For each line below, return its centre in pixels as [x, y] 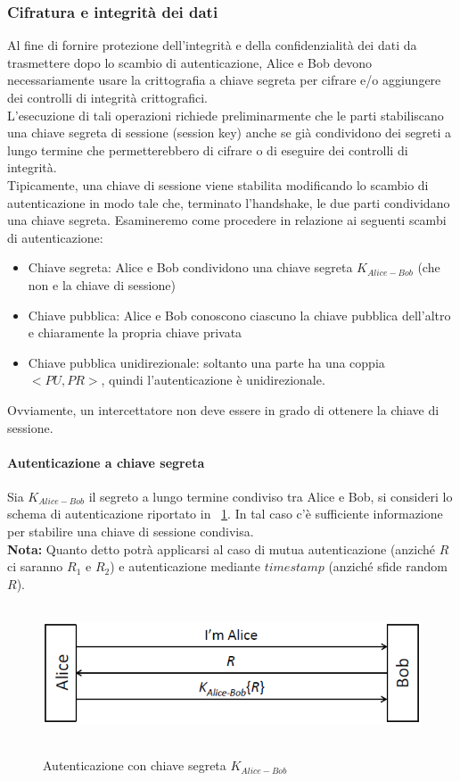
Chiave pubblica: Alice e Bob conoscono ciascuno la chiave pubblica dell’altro [239, 315]
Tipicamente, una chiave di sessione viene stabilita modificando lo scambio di [218, 184]
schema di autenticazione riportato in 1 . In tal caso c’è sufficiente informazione [225, 514]
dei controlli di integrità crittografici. [107, 97]
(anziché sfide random [388, 566]
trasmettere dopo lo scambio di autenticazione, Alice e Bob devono [190, 62]
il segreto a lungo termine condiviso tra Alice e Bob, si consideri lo [271, 496]
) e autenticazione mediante [185, 566]
